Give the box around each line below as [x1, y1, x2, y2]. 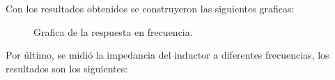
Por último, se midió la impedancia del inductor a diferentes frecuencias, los [6, 48, 329, 62]
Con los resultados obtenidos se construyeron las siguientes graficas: [6, 1, 295, 15]
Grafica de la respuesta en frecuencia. [33, 24, 193, 39]
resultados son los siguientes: [6, 61, 128, 75]
